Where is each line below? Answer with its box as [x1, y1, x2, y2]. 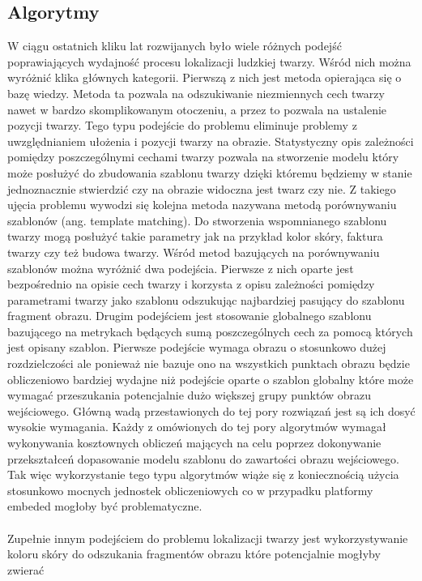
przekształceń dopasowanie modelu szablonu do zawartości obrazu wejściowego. [7, 450, 399, 467]
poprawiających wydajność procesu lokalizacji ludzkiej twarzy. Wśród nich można [7, 53, 411, 70]
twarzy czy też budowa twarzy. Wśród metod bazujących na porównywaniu [7, 243, 380, 260]
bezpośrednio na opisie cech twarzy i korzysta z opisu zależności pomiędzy [7, 276, 375, 293]
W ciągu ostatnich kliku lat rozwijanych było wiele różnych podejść [7, 37, 342, 54]
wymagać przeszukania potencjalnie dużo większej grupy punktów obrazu [7, 387, 372, 404]
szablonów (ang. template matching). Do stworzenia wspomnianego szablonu [7, 211, 387, 229]
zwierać [7, 561, 45, 578]
